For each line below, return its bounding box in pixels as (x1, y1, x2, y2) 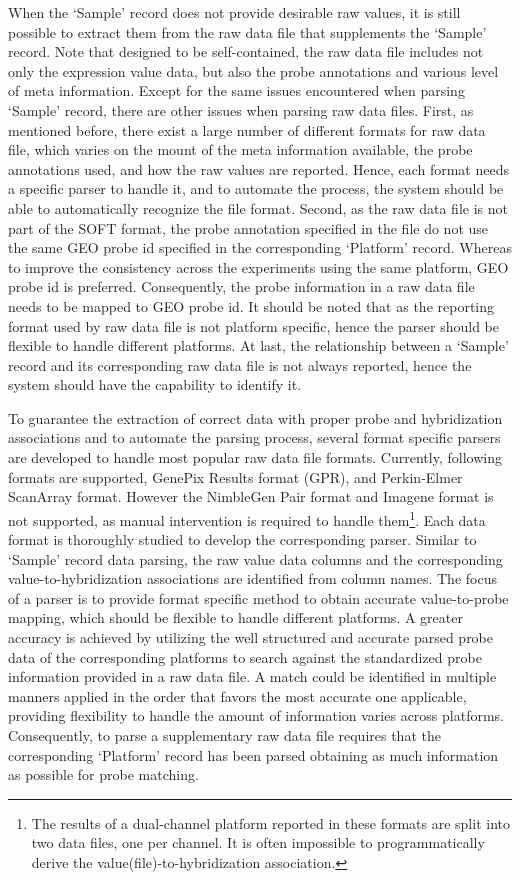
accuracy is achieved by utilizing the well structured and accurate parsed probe (8, 627, 494, 648)
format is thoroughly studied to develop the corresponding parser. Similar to (8, 529, 477, 550)
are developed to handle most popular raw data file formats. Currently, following (8, 447, 502, 468)
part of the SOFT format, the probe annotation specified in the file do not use (8, 217, 489, 238)
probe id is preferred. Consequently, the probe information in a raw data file (8, 276, 475, 297)
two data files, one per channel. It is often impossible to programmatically (31, 832, 485, 853)
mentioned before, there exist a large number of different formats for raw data (8, 119, 486, 140)
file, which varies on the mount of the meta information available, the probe (8, 139, 473, 160)
